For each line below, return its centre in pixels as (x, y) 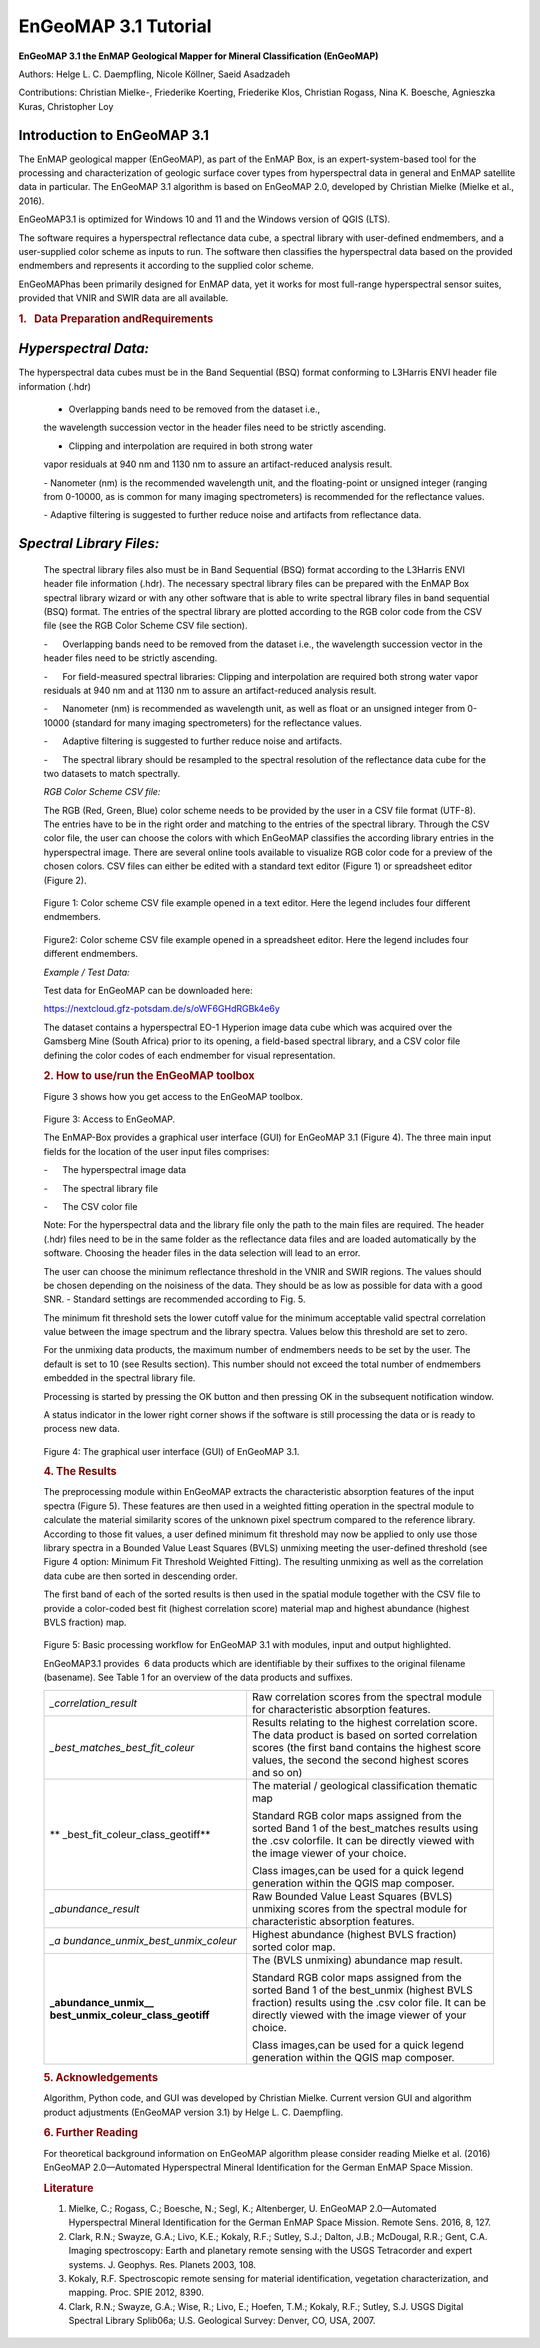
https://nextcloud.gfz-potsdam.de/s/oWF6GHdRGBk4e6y (161, 1009)
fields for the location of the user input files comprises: (156, 1151)
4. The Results (80, 1472)
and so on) (277, 1772)
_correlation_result (93, 1703)
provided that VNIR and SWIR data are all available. (123, 298)
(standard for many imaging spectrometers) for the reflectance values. (216, 722)
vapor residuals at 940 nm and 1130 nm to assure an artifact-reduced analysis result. (218, 464)
